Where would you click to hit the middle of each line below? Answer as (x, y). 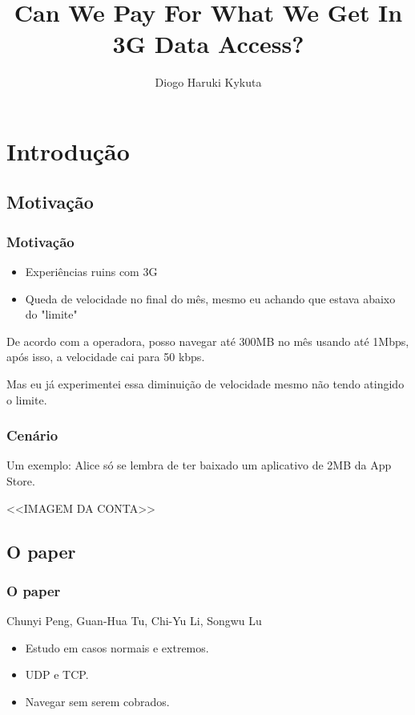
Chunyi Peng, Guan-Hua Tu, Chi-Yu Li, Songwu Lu (134, 621)
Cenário (32, 435)
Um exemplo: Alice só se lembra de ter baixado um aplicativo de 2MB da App (199, 465)
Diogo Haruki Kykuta (208, 82)
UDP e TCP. (57, 674)
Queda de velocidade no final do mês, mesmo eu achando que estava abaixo (210, 298)
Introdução (68, 150)
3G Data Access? (208, 44)
